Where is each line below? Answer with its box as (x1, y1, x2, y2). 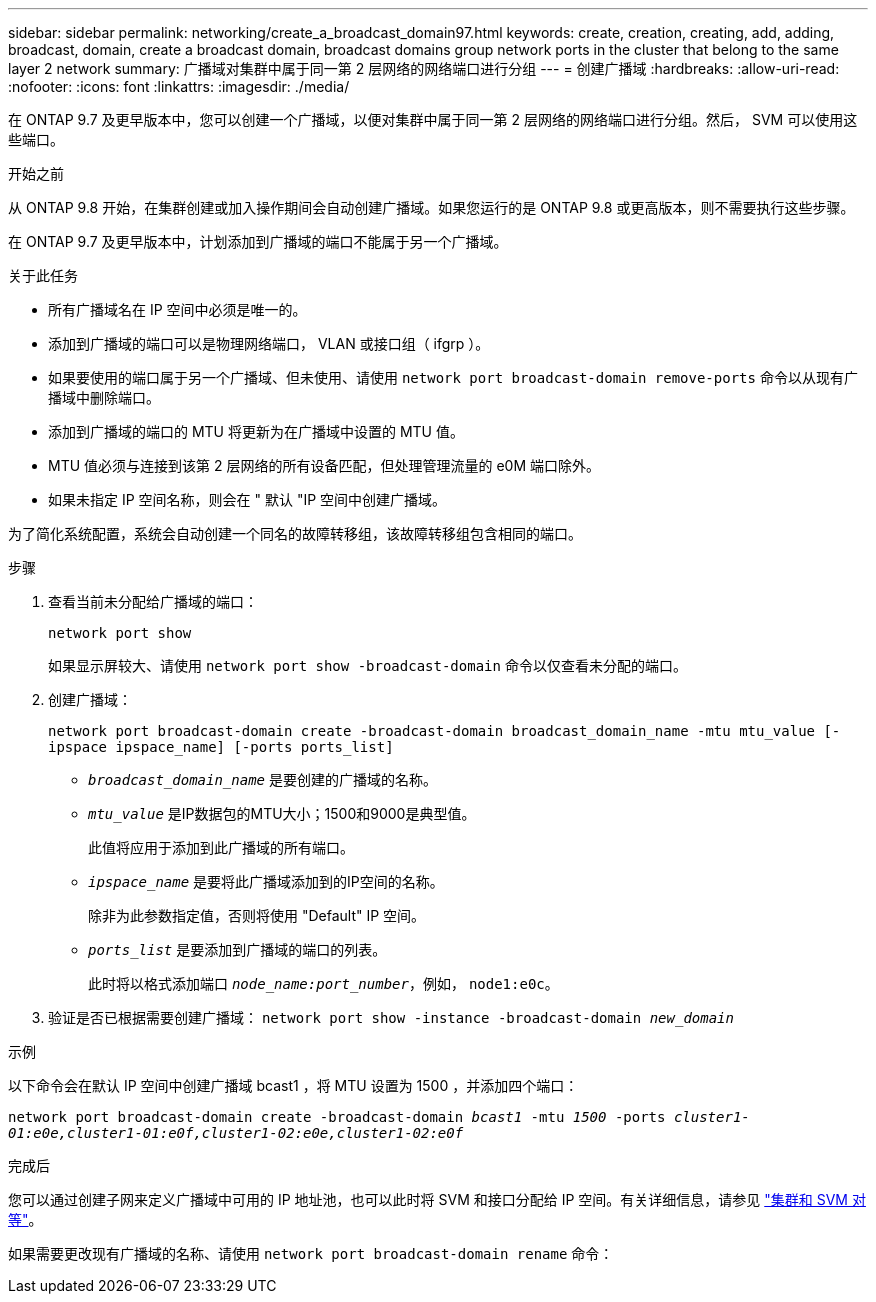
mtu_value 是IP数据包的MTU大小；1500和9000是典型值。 (88, 805, 476, 822)
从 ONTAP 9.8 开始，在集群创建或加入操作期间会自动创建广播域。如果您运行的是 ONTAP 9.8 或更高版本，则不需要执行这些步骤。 (8, 199, 855, 216)
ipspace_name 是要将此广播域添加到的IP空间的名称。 (88, 873, 444, 890)
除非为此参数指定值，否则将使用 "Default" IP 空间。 (88, 907, 426, 924)
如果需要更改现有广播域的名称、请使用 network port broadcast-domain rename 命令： (8, 1245, 614, 1262)
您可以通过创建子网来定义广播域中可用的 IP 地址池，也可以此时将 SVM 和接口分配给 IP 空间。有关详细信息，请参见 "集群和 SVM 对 (8, 1191, 866, 1208)
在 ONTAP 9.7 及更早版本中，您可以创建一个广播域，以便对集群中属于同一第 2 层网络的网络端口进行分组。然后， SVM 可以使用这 (8, 111, 858, 128)
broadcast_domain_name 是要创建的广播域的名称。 (88, 771, 437, 788)
